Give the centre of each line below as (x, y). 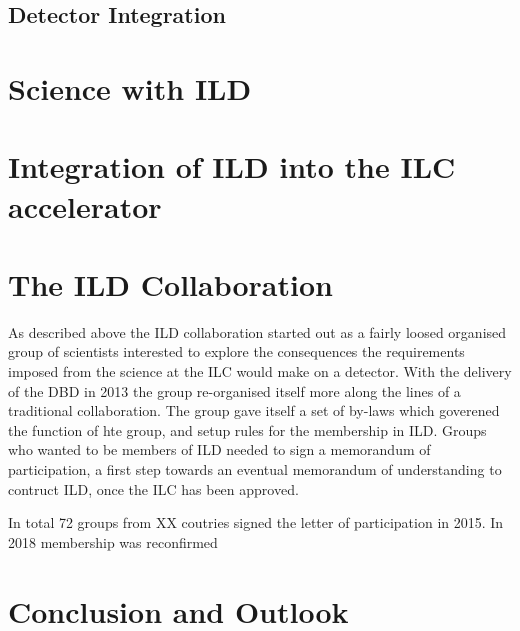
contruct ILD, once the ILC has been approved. (153, 488)
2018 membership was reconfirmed (113, 541)
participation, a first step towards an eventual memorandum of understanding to (255, 469)
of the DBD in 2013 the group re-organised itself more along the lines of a (234, 390)
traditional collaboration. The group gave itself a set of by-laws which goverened (254, 410)
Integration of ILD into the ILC (232, 166)
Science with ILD (130, 87)
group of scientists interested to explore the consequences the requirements (236, 351)
